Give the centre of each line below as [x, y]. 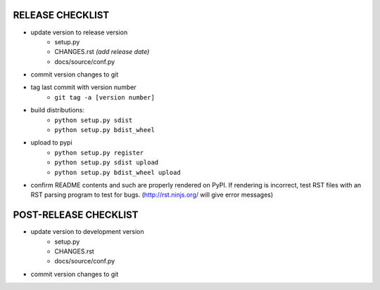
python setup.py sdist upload [107, 163]
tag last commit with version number [83, 87]
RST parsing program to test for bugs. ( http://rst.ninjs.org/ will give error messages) [152, 195]
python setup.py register [99, 152]
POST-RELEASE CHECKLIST [76, 215]
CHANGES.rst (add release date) [102, 52]
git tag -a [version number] [104, 97]
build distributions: [57, 110]
